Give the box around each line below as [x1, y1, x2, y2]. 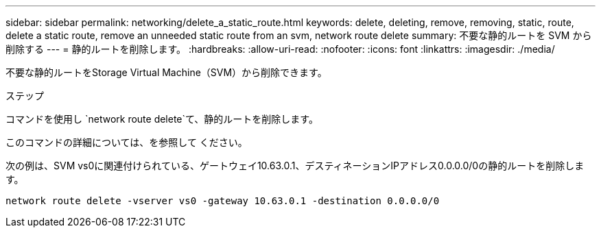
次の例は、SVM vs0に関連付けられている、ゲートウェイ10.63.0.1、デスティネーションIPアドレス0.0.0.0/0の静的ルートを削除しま [5, 160, 585, 171]
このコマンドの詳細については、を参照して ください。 [5, 136, 248, 148]
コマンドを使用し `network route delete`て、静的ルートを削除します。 [5, 113, 318, 125]
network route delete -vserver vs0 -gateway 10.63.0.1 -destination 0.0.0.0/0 [5, 195, 440, 206]
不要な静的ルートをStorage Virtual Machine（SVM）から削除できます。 [5, 66, 327, 78]
